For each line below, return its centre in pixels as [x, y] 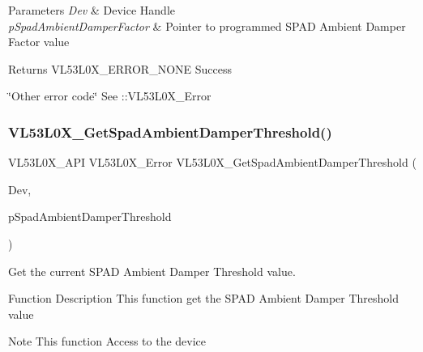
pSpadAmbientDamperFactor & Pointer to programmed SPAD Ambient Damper [207, 25]
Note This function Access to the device [107, 341]
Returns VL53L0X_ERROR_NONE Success [120, 68]
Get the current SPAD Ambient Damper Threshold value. [152, 271]
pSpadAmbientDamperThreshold [90, 216]
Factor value [39, 42]
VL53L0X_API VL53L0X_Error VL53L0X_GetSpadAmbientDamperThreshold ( [212, 162]
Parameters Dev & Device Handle [92, 10]
